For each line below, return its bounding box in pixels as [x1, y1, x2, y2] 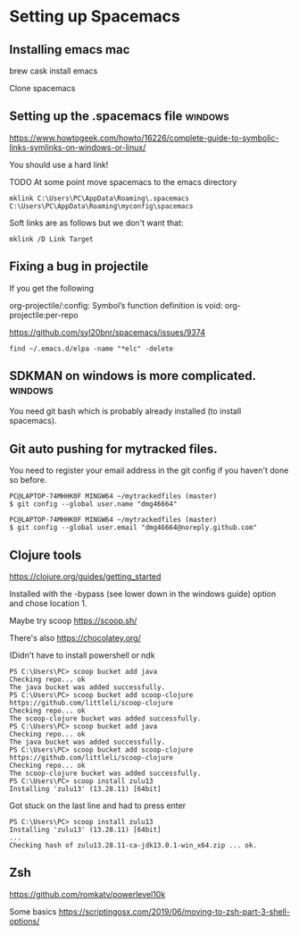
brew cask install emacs [9, 65, 98, 76]
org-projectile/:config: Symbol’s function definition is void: [9, 299, 223, 310]
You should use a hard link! [9, 159, 109, 170]
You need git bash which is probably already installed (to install [9, 406, 242, 417]
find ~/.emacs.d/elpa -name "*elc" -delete [9, 344, 174, 353]
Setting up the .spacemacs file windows [9, 109, 229, 124]
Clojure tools [9, 547, 82, 562]
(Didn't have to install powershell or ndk [9, 650, 155, 661]
